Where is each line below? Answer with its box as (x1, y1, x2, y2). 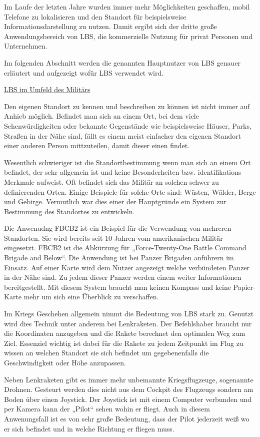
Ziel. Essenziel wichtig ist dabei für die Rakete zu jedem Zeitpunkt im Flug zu (4, 337, 243, 348)
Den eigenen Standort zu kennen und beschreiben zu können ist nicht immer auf (4, 101, 250, 111)
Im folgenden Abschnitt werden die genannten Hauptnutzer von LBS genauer (4, 57, 241, 68)
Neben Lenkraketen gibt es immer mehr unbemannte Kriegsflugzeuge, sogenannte (4, 374, 253, 384)
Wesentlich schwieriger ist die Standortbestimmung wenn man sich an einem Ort (4, 157, 251, 167)
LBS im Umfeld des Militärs (4, 84, 90, 95)
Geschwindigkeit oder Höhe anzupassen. (4, 357, 126, 367)
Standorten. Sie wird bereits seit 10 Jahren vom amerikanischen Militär (4, 232, 223, 243)
